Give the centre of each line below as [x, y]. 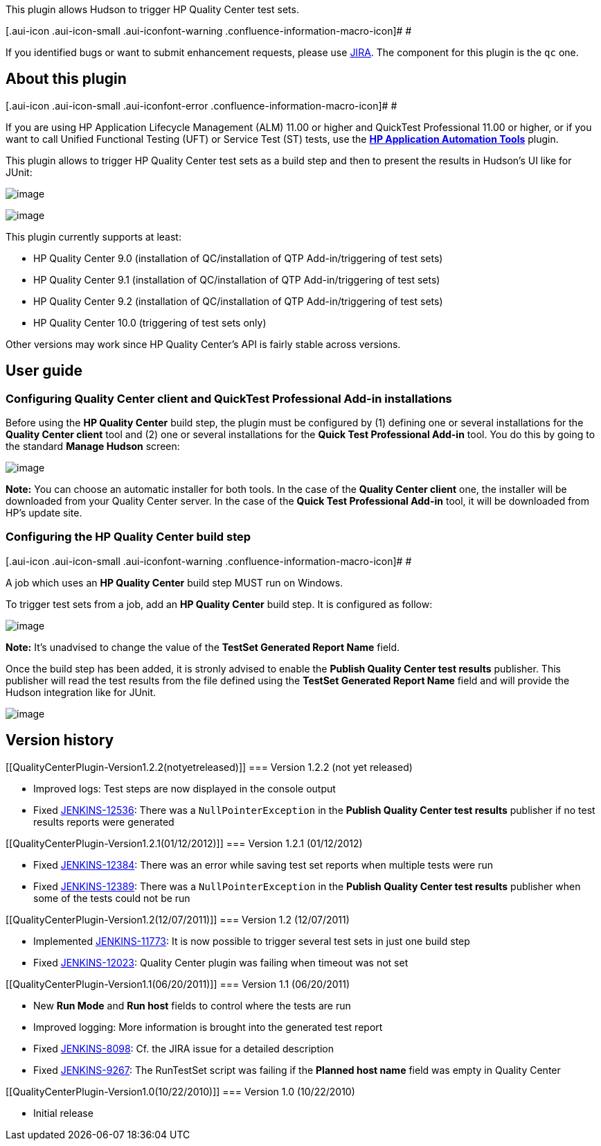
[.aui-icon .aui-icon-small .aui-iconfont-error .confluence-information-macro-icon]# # [201, 105]
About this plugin [66, 79]
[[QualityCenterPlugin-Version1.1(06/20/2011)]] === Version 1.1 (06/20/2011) [178, 984]
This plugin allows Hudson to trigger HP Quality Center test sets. [152, 9]
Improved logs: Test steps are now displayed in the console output [185, 788]
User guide [44, 371]
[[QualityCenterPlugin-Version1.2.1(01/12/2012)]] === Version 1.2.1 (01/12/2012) [184, 843]
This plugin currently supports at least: [93, 236]
